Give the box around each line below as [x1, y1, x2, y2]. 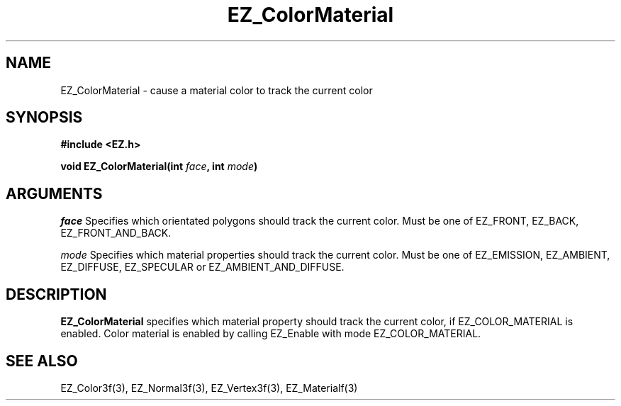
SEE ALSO [6, 351, 78, 370]
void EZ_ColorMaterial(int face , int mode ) [60, 160, 258, 173]
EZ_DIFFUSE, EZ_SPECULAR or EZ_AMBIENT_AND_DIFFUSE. [60, 261, 345, 274]
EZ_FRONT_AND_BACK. [60, 227, 172, 239]
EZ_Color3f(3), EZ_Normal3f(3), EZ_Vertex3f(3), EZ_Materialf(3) [60, 381, 358, 394]
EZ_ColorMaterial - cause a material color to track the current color [60, 84, 373, 96]
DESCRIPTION [6, 285, 107, 303]
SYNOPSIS [6, 108, 83, 127]
